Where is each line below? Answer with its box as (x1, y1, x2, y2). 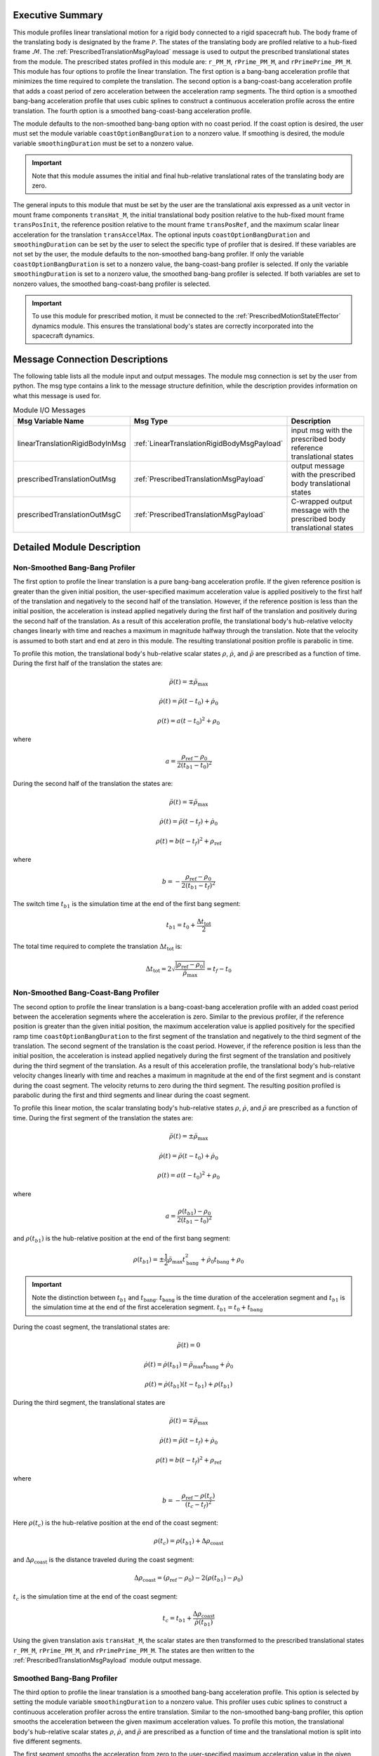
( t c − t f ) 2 (185, 1499, 212, 1510)
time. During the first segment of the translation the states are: (13, 1113, 193, 1122)
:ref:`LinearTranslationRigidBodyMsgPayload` (133, 438, 284, 448)
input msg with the (291, 425, 352, 435)
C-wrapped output (291, 496, 352, 506)
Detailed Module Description (13, 541, 141, 553)
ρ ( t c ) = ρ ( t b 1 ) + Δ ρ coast (153, 1537, 224, 1547)
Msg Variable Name (17, 416, 84, 426)
